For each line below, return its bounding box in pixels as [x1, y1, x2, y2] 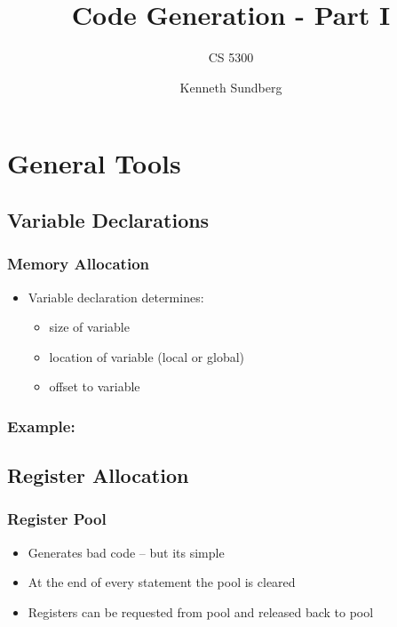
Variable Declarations [7, 205, 210, 233]
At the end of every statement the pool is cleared [28, 573, 296, 591]
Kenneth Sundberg [179, 77, 282, 96]
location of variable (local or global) [49, 347, 245, 366]
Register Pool [7, 508, 107, 530]
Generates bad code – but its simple [28, 543, 225, 561]
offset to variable [49, 377, 140, 396]
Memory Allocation [7, 253, 149, 275]
